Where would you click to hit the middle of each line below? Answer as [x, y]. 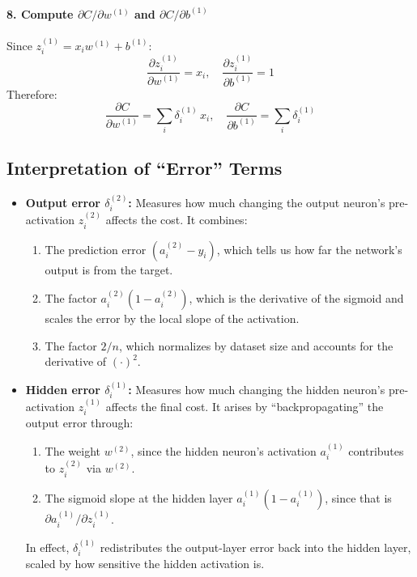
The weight [73, 450]
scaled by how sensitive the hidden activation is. [145, 564]
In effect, [47, 547]
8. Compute [40, 13]
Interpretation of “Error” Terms [145, 168]
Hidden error [63, 389]
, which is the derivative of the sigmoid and [296, 298]
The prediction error [96, 249]
